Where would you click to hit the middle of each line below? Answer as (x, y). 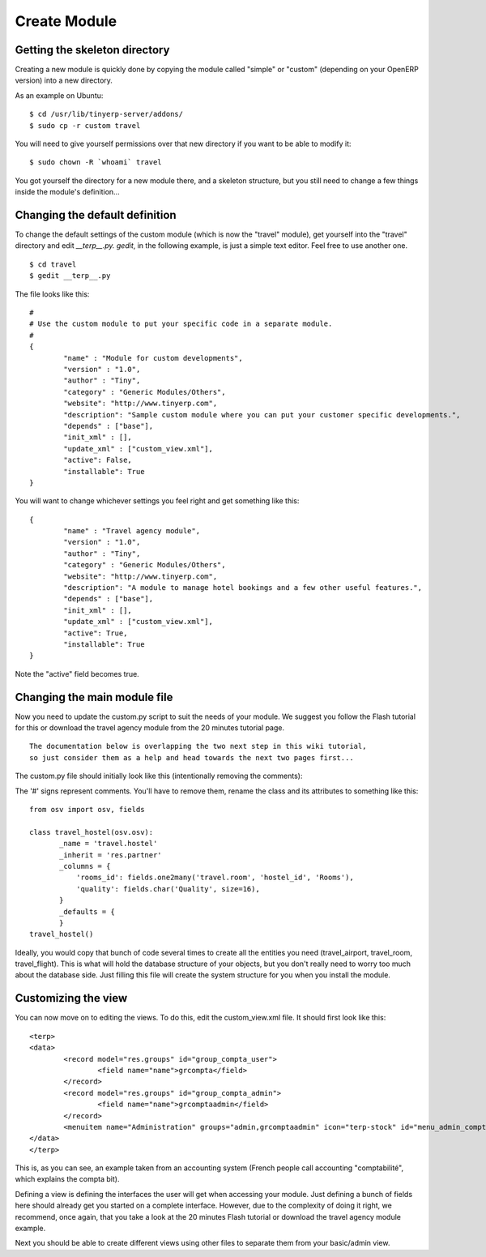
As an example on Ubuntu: (59, 95)
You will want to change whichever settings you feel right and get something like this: (157, 501)
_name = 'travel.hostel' (109, 844)
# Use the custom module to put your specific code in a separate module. (181, 324)
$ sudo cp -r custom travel (85, 125)
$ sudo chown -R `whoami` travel (96, 162)
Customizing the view (71, 998)
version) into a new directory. (64, 80)
